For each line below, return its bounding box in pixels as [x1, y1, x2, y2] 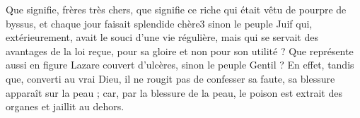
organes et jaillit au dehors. [6, 99, 124, 114]
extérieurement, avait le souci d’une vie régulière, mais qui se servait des [6, 30, 318, 45]
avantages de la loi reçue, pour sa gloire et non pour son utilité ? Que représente [6, 43, 354, 58]
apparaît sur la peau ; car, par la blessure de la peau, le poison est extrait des [6, 85, 342, 100]
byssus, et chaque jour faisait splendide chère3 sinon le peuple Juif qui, [6, 16, 313, 30]
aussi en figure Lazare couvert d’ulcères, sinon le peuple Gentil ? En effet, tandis [6, 57, 354, 72]
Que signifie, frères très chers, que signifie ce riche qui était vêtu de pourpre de [6, 2, 347, 16]
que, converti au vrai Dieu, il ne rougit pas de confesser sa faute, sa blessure [6, 71, 335, 85]
